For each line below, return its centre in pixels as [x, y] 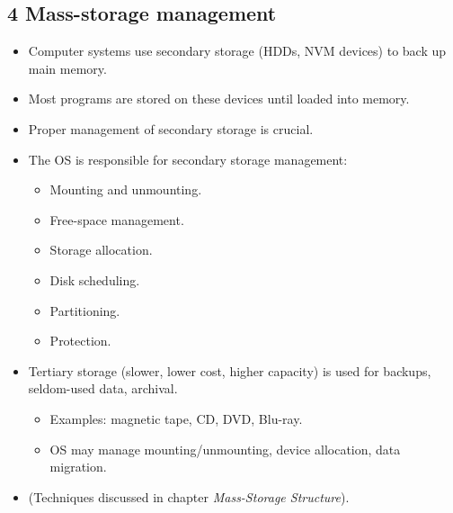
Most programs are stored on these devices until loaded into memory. [219, 99]
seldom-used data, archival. [103, 388]
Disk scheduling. [95, 279]
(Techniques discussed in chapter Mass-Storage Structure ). [189, 496]
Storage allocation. [101, 250]
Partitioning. [85, 310]
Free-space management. [117, 219]
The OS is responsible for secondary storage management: [188, 159]
